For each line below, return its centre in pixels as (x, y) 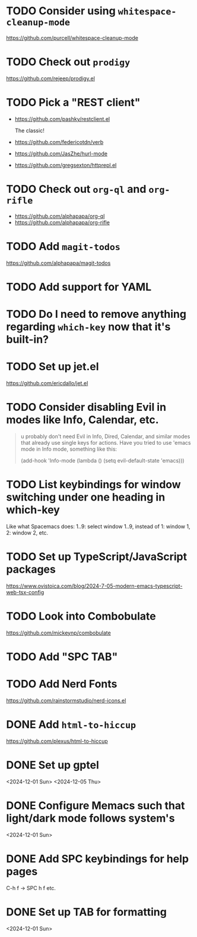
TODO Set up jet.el (53, 367)
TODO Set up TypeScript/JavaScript (97, 557)
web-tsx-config (25, 592)
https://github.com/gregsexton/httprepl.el (66, 165)
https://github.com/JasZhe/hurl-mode (61, 154)
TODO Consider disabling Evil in (86, 407)
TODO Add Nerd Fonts (62, 684)
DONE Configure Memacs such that (96, 805)
